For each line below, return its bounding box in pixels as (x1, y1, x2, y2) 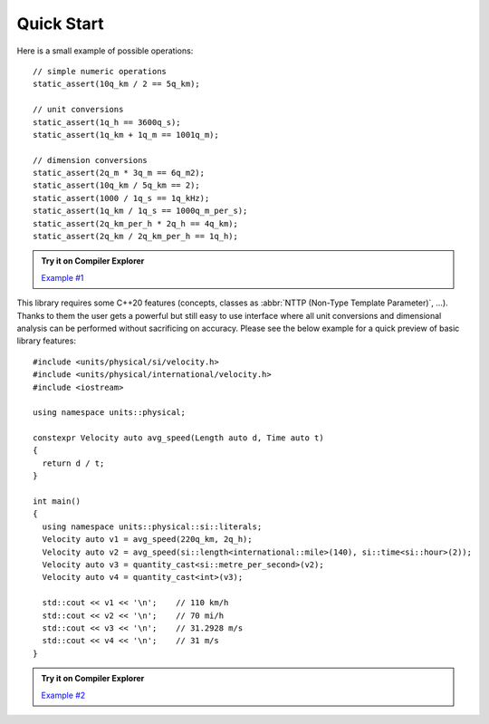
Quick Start (16, 14, 104, 34)
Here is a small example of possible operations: (16, 45, 194, 56)
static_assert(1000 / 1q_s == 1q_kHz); (33, 193, 210, 203)
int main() (33, 497, 81, 507)
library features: (16, 335, 77, 346)
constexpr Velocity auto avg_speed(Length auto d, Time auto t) (33, 433, 325, 443)
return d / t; (42, 458, 105, 468)
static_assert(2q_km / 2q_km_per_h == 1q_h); (33, 231, 239, 242)
